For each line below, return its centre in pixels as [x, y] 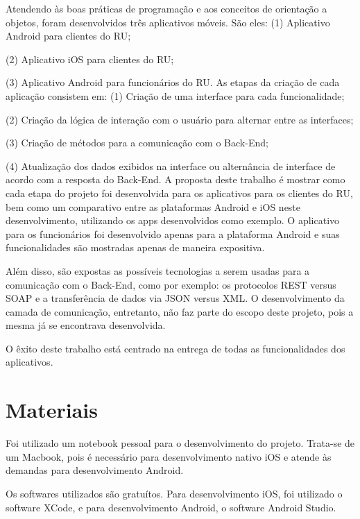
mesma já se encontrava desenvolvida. [86, 325]
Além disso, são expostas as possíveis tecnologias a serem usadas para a [158, 270]
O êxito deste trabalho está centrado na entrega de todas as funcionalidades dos [175, 348]
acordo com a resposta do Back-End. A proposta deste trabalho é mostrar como [175, 179]
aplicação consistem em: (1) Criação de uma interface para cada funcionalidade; [175, 95]
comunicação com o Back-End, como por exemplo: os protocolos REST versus [171, 284]
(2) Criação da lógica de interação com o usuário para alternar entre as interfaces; [180, 119]
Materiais [52, 410]
